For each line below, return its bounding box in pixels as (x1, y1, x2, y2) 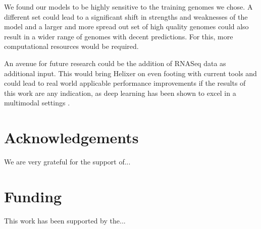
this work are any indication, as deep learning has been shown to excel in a (4, 87, 236, 98)
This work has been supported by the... (4, 215, 126, 225)
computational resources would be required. (4, 41, 139, 51)
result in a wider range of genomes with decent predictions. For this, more (4, 31, 233, 41)
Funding (4, 186, 62, 206)
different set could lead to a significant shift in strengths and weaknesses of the (4, 11, 248, 22)
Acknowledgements (4, 127, 139, 148)
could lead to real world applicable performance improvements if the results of (4, 78, 246, 88)
